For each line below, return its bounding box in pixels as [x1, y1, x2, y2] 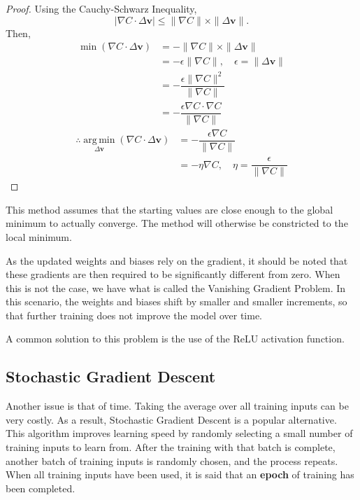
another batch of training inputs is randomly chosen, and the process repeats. [6, 453, 338, 468]
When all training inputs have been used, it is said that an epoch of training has [6, 467, 354, 482]
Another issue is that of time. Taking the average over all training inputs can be [6, 398, 349, 413]
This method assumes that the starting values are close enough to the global [6, 202, 333, 216]
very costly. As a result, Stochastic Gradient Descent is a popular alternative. [6, 412, 337, 426]
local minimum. [6, 229, 72, 244]
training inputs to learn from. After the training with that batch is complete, [6, 440, 336, 454]
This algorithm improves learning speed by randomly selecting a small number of [6, 426, 353, 440]
